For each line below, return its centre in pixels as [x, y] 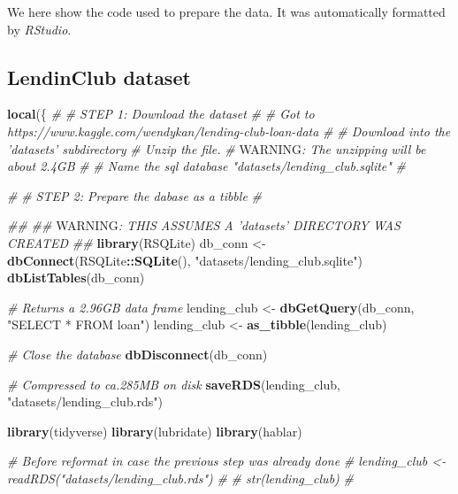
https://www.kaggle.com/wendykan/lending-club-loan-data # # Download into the [229, 131]
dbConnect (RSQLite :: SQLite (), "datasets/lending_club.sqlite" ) [185, 260]
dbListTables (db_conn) [76, 278]
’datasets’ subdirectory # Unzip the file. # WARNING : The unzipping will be [217, 148]
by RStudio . [39, 29]
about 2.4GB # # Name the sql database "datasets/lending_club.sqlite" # [207, 166]
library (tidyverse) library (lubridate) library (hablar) [155, 431]
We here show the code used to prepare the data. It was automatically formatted [226, 12]
